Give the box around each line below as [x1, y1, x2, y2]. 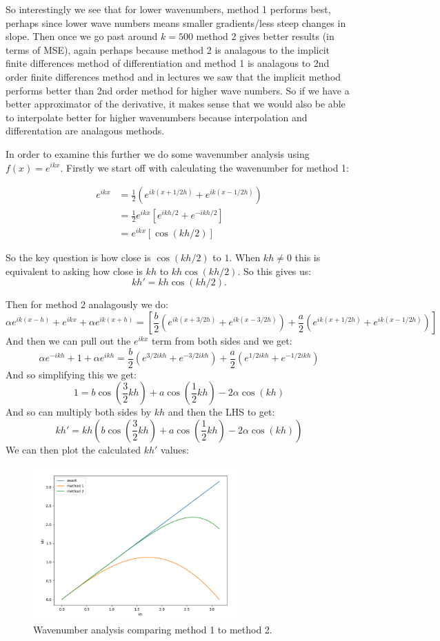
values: [161, 442, 189, 456]
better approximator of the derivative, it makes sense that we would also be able [6, 96, 346, 111]
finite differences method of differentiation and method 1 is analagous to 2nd [6, 56, 330, 70]
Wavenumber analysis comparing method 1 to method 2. [33, 622, 272, 636]
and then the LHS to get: [168, 405, 275, 419]
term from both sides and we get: [151, 334, 292, 348]
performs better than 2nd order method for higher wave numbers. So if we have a [6, 83, 350, 97]
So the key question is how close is [6, 250, 151, 265]
